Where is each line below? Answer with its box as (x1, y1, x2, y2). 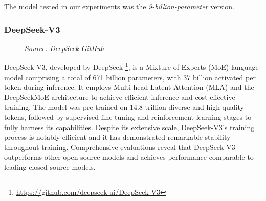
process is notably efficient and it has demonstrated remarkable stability (4, 132, 231, 142)
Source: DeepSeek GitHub (25, 42, 104, 53)
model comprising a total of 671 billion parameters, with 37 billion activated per (4, 71, 256, 82)
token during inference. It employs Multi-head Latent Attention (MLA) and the (4, 82, 254, 92)
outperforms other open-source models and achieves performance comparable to (4, 152, 254, 162)
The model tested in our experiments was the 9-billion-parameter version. (4, 1, 234, 11)
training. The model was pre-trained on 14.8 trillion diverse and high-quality (4, 102, 245, 112)
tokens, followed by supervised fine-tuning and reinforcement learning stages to (4, 112, 252, 122)
